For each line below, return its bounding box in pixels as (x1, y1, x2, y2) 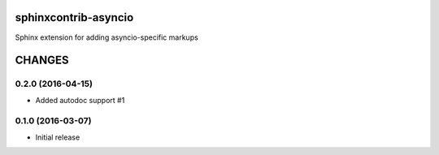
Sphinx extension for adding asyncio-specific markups (15, 32, 198, 42)
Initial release (35, 132, 80, 142)
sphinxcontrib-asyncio (15, 11, 134, 24)
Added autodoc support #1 (35, 95, 125, 105)
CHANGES (15, 54, 69, 67)
